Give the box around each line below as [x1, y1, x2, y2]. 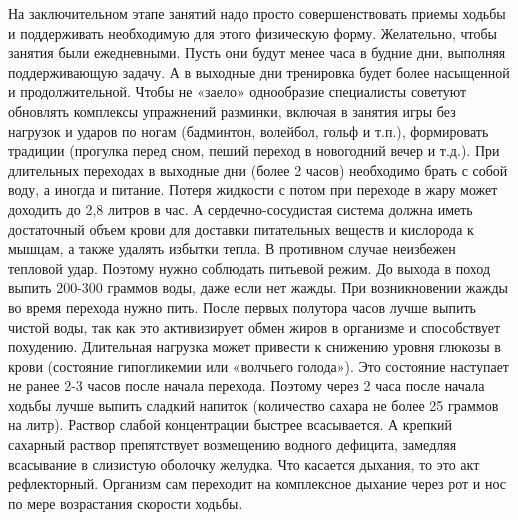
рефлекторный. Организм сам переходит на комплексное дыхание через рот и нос [8, 473, 507, 494]
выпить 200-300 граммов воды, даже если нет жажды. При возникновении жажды [8, 277, 508, 298]
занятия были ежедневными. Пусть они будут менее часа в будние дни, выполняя [8, 42, 506, 63]
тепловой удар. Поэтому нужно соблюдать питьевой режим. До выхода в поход [8, 257, 491, 278]
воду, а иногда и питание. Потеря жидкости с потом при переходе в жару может [8, 179, 498, 200]
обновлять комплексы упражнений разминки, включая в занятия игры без [8, 100, 456, 121]
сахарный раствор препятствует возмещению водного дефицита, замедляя [8, 434, 457, 455]
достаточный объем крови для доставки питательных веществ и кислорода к [8, 218, 474, 239]
